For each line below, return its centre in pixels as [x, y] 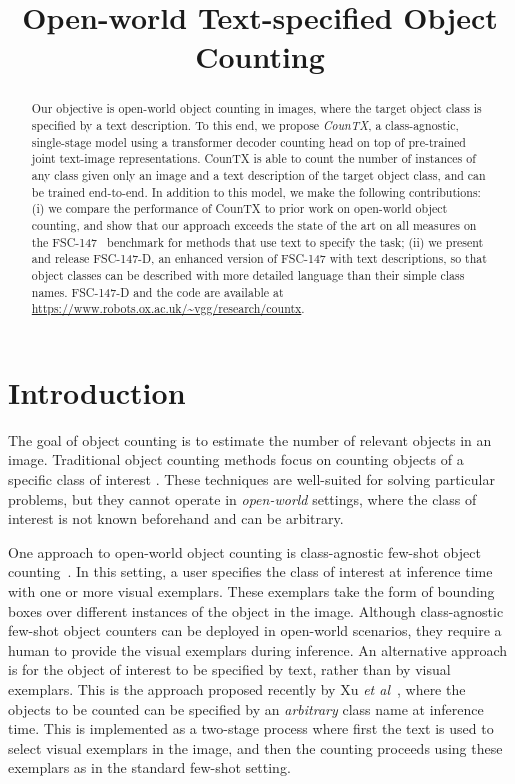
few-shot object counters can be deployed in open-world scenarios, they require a [255, 630]
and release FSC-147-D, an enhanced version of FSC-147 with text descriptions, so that [259, 258]
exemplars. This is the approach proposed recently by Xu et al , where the [237, 688]
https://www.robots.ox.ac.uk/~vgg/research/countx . [168, 308]
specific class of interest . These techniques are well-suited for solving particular [251, 479]
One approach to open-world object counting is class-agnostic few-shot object [244, 551]
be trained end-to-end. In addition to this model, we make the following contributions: [256, 191]
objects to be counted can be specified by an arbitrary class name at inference [246, 708]
